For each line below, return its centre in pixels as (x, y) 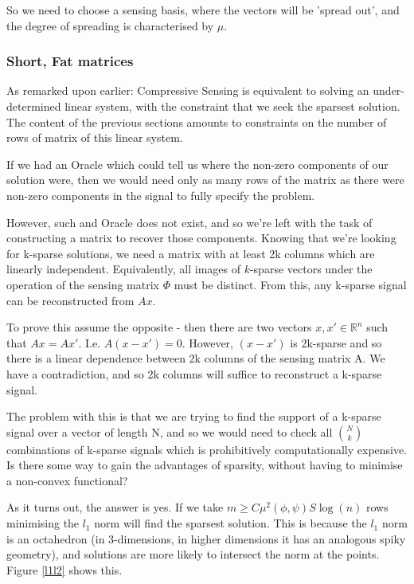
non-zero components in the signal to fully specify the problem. (161, 195)
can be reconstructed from (70, 300)
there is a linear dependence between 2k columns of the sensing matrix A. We (196, 358)
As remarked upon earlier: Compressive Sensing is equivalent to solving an (188, 90)
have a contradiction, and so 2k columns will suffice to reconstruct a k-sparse (194, 373)
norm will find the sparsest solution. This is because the (230, 523)
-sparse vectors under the (311, 269)
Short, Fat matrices (70, 61)
